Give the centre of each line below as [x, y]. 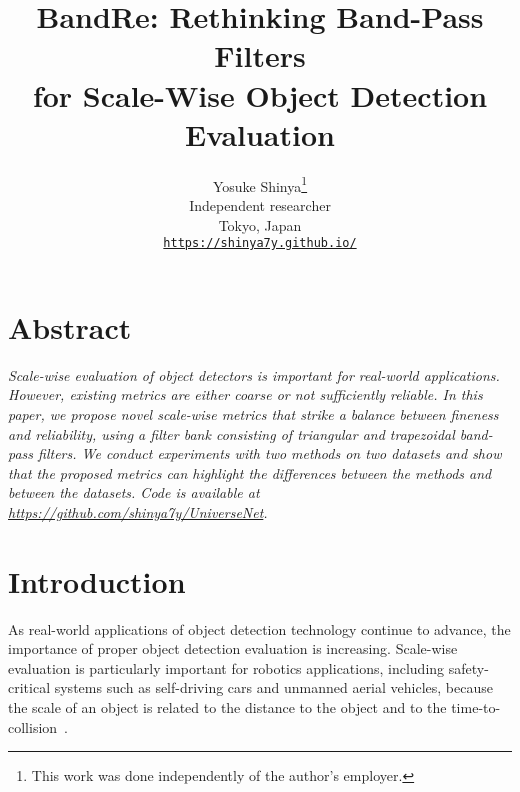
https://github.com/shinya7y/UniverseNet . [138, 511]
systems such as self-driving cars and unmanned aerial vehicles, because [273, 687]
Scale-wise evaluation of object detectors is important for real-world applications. [254, 374]
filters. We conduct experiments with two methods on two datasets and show [270, 453]
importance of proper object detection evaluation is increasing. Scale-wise [233, 648]
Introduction [97, 580]
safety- [468, 667]
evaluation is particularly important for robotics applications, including [226, 667]
